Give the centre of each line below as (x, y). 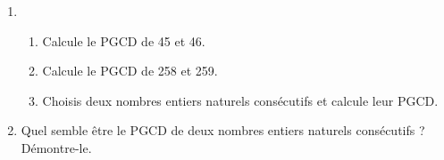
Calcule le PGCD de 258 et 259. (130, 71)
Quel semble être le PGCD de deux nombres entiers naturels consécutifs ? (223, 130)
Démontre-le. (56, 147)
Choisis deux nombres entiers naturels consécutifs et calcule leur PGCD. (240, 100)
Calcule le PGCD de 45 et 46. (124, 40)
